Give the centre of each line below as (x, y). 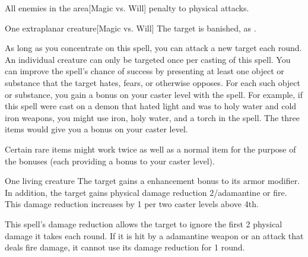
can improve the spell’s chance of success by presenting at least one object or (145, 71)
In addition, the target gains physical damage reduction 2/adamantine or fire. (146, 192)
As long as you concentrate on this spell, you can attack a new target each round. (153, 48)
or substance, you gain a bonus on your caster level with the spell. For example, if (154, 94)
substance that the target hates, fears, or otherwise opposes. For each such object (153, 82)
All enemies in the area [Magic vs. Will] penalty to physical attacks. (127, 8)
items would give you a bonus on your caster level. (96, 129)
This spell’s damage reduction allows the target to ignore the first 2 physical (144, 223)
